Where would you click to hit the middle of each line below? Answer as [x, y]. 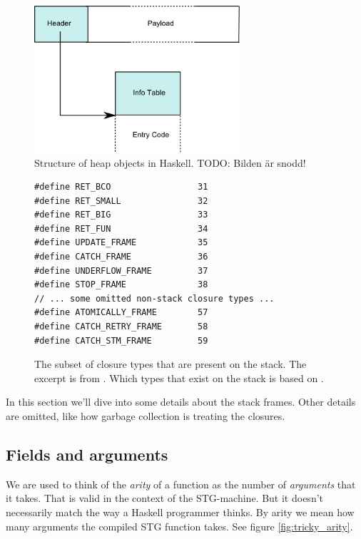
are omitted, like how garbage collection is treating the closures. [146, 416]
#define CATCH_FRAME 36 [121, 257]
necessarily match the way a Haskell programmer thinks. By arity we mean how [180, 512]
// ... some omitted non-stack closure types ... [154, 298]
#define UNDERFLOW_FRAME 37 [121, 271]
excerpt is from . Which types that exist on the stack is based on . [179, 378]
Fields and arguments [87, 454]
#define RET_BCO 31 [121, 187]
